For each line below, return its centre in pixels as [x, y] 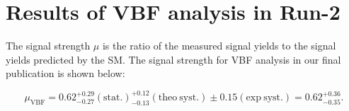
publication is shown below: [65, 73]
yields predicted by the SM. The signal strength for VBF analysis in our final [173, 59]
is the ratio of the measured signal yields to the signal [219, 46]
